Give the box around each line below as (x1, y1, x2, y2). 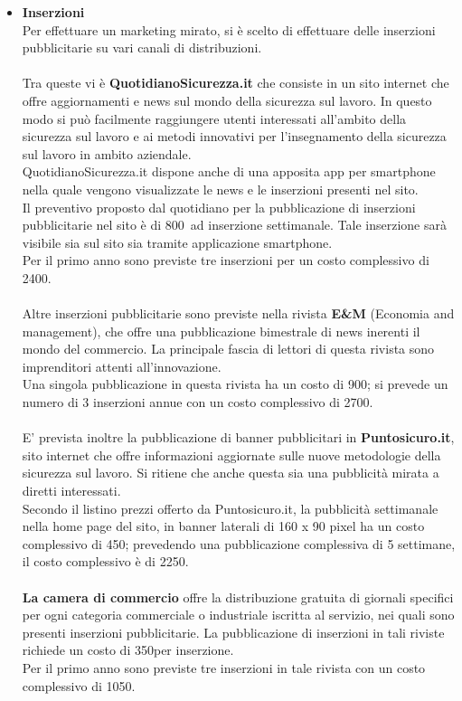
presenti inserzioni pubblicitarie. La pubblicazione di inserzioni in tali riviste (22, 622, 445, 641)
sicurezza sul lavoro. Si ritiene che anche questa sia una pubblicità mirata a (22, 463, 439, 482)
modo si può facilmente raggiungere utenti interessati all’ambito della (22, 109, 407, 128)
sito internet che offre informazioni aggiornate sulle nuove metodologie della (22, 445, 441, 464)
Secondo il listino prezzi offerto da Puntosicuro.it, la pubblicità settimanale (22, 498, 438, 517)
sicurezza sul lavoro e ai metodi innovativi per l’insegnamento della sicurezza (22, 127, 447, 146)
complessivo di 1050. (22, 676, 136, 695)
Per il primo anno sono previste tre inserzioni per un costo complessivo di (22, 251, 429, 270)
